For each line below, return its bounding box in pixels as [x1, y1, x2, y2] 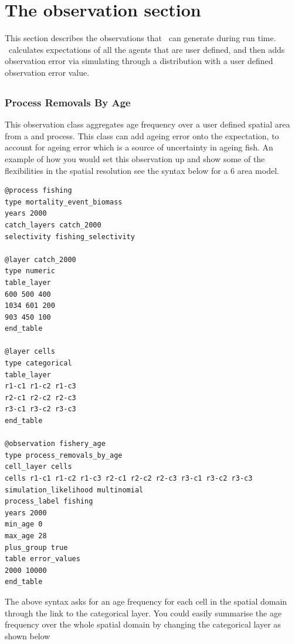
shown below [5, 629, 50, 642]
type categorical [5, 359, 72, 368]
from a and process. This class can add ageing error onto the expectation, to [5, 129, 279, 142]
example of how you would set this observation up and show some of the [5, 152, 265, 165]
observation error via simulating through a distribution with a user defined [5, 55, 273, 67]
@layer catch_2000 [5, 255, 76, 264]
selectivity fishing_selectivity [5, 232, 135, 241]
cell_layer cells [5, 462, 72, 471]
